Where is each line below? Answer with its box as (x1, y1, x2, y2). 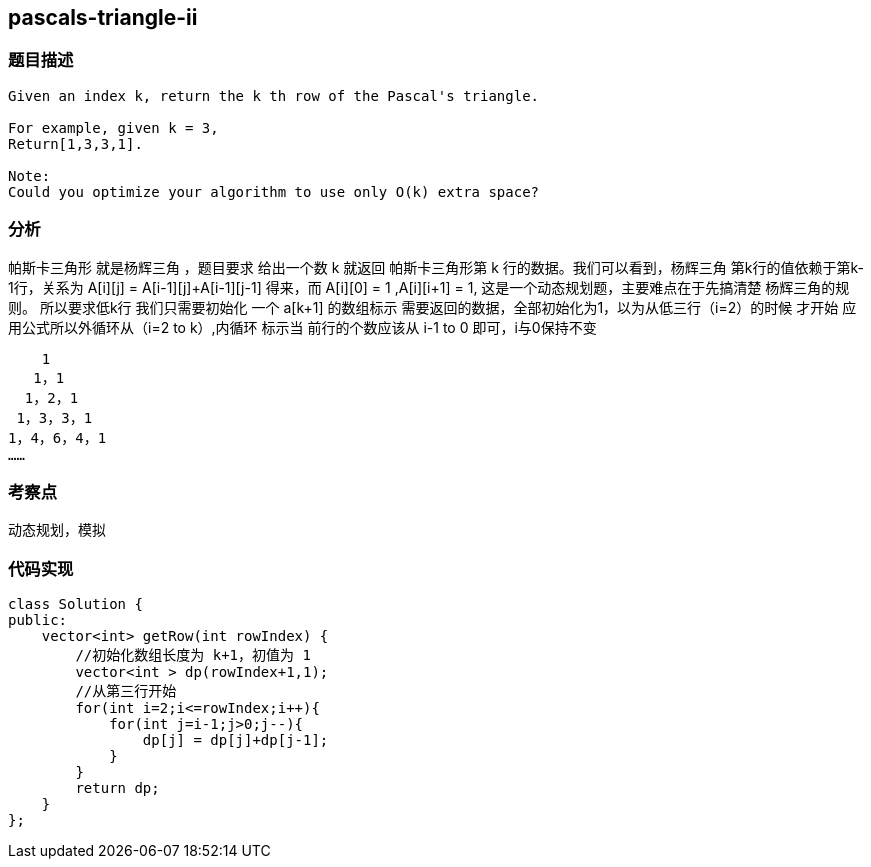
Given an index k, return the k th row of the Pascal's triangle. (8, 87, 540, 104)
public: (8, 612, 68, 629)
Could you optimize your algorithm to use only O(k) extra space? (8, 183, 540, 200)
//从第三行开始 (75, 683, 177, 700)
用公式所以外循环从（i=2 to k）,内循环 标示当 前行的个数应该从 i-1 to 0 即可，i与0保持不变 (8, 318, 597, 336)
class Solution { (8, 596, 143, 613)
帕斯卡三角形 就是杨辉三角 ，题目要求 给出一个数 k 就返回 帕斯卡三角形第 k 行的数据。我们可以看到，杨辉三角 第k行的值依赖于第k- (8, 258, 864, 276)
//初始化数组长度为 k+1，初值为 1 (75, 647, 311, 664)
